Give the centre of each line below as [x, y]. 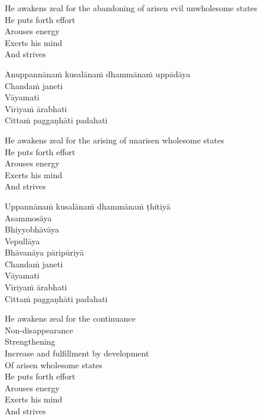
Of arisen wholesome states [54, 364]
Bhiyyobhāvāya [32, 229]
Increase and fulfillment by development [77, 353]
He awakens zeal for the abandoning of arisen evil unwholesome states [131, 8]
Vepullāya [22, 240]
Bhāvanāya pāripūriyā [45, 252]
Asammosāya [28, 217]
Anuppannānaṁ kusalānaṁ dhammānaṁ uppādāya [98, 73]
